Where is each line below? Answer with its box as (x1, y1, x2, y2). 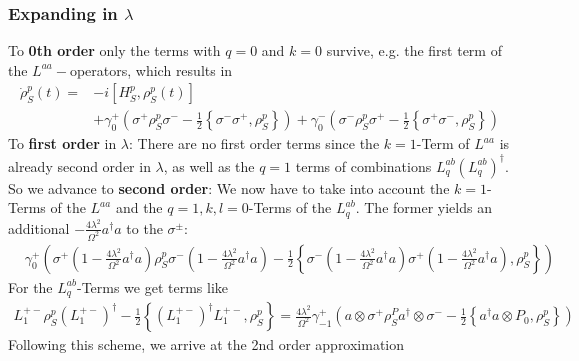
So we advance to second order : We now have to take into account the (8, 177, 450, 198)
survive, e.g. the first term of (326, 40, 502, 61)
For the (8, 276, 53, 297)
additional (8, 217, 70, 238)
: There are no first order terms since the (129, 133, 380, 154)
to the (126, 217, 163, 238)
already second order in (8, 155, 151, 176)
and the (115, 197, 163, 218)
